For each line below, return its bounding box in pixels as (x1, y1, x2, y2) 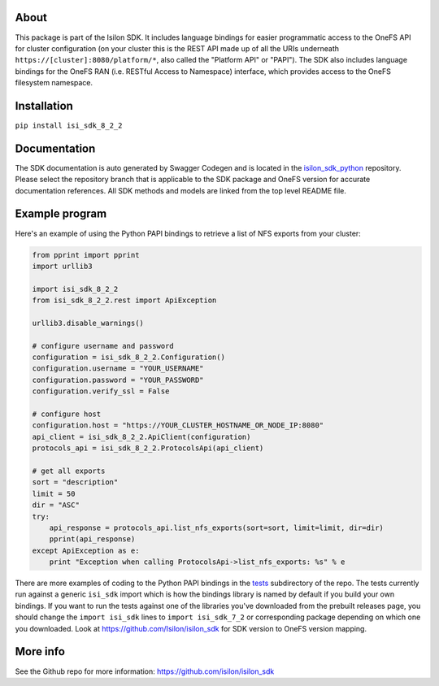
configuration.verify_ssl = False (32, 387, 170, 396)
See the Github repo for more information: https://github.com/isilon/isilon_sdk (15, 666, 275, 676)
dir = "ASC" (32, 501, 80, 510)
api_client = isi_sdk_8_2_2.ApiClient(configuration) (32, 432, 251, 441)
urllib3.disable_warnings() (32, 318, 144, 328)
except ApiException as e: (32, 545, 140, 555)
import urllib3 (32, 261, 93, 271)
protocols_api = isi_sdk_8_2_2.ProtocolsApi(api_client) (32, 444, 264, 453)
